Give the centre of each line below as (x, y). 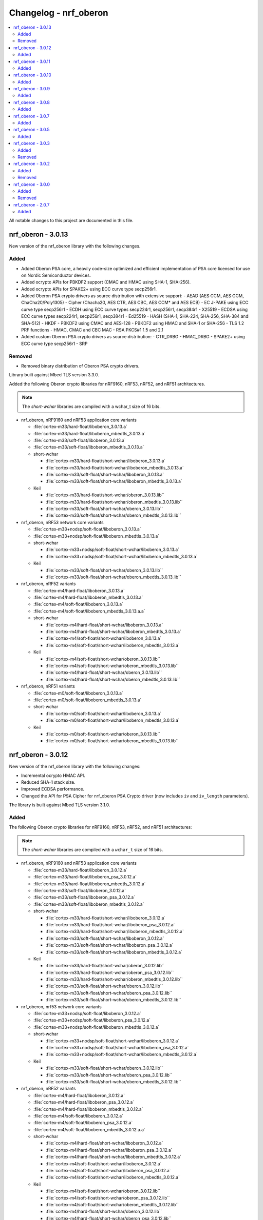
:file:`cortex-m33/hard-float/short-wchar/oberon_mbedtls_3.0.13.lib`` (114, 502)
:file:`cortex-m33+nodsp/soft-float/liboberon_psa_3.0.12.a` (92, 1020)
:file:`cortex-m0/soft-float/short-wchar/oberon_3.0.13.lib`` (103, 734)
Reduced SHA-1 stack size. (48, 782)
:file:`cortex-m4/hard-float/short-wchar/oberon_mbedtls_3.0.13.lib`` (113, 679)
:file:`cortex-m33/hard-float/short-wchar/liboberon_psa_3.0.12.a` (110, 924)
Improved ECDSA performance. (53, 789)
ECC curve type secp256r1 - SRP (54, 344)
